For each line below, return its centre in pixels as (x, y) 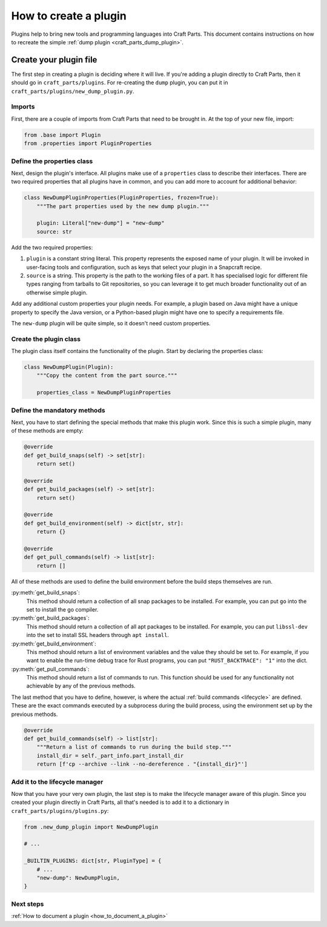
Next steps (28, 904)
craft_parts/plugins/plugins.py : (60, 811)
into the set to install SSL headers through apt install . (98, 635)
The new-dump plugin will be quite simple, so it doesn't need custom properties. (111, 323)
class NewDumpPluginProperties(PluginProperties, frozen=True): (121, 198)
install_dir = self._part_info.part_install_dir (110, 756)
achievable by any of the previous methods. (81, 686)
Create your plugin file (54, 60)
